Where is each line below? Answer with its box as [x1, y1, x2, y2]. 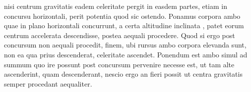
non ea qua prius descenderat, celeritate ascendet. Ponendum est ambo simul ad [4, 49, 248, 59]
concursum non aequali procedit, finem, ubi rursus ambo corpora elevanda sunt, [4, 40, 247, 50]
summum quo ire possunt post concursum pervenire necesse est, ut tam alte [4, 59, 235, 69]
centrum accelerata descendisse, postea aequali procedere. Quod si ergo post [4, 30, 235, 40]
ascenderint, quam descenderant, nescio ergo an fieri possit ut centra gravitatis [4, 69, 243, 79]
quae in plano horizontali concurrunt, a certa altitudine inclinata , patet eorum [4, 20, 244, 31]
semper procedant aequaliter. [4, 78, 92, 89]
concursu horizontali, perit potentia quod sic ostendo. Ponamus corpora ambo [4, 10, 241, 21]
